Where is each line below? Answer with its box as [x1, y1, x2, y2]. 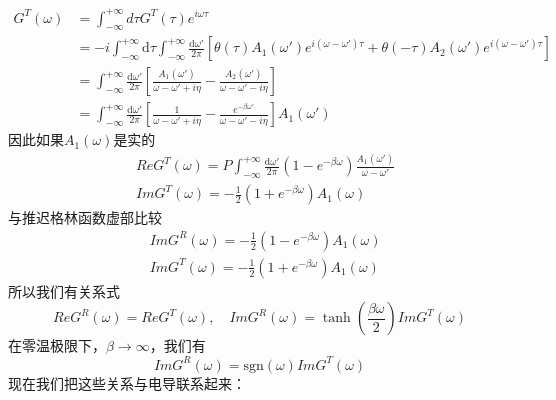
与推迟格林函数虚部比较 [8, 207, 162, 228]
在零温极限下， [8, 335, 106, 356]
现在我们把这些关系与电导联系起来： [8, 372, 246, 393]
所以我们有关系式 [8, 280, 120, 301]
